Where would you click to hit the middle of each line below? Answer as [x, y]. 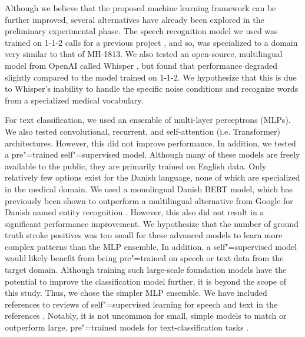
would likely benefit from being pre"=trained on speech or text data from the [144, 258]
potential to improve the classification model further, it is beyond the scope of [145, 281]
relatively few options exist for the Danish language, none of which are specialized [152, 177]
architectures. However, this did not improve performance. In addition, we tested [150, 143]
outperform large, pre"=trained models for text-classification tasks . [127, 327]
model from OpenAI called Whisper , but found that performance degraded [141, 65]
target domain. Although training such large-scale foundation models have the [146, 270]
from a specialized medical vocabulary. [74, 100]
